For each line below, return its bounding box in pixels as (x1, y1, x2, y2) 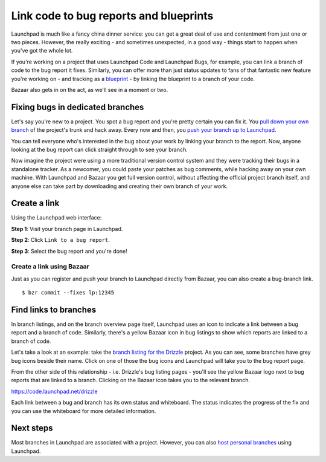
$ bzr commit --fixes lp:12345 (22, 289, 115, 296)
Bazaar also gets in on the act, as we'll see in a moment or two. (11, 86, 168, 93)
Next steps (11, 423, 53, 434)
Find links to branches (11, 304, 97, 314)
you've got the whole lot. (11, 47, 73, 54)
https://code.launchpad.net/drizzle (11, 388, 98, 395)
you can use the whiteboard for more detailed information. (11, 407, 156, 414)
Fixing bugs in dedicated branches (11, 102, 144, 112)
